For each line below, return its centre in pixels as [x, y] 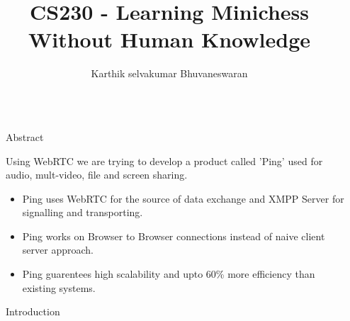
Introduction [33, 311]
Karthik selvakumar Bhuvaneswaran [169, 73]
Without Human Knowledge [169, 39]
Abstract [25, 136]
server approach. [58, 250]
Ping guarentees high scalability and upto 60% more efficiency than [169, 274]
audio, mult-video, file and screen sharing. [97, 175]
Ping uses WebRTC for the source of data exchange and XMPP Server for [183, 198]
